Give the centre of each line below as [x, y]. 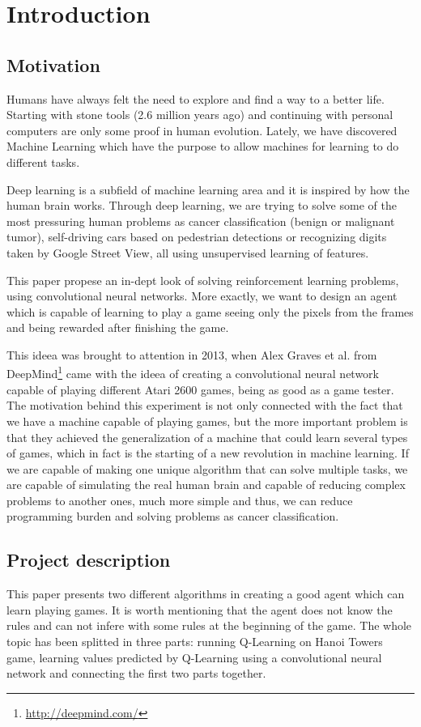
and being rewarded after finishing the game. [118, 327]
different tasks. [43, 162]
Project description [89, 560]
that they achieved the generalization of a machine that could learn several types [207, 437]
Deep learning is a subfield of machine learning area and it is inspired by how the [208, 189]
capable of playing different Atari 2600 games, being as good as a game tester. [200, 389]
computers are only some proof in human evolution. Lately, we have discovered [202, 130]
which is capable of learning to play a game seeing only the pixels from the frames [210, 311]
